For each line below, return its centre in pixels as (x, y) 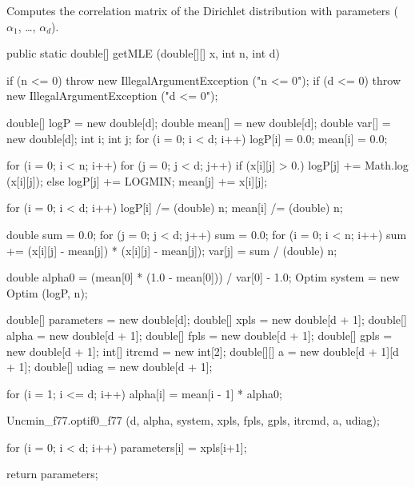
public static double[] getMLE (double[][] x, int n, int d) (143, 53)
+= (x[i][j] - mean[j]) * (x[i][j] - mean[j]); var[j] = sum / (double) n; (172, 250)
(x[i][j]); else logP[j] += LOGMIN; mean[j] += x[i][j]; (137, 180)
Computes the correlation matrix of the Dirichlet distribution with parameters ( (202, 10)
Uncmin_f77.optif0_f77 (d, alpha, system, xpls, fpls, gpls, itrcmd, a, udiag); (193, 420)
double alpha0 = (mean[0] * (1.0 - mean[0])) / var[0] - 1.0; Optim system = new (203, 277)
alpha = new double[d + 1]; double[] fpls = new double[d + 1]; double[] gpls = (200, 335)
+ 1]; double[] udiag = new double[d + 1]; (110, 367)
